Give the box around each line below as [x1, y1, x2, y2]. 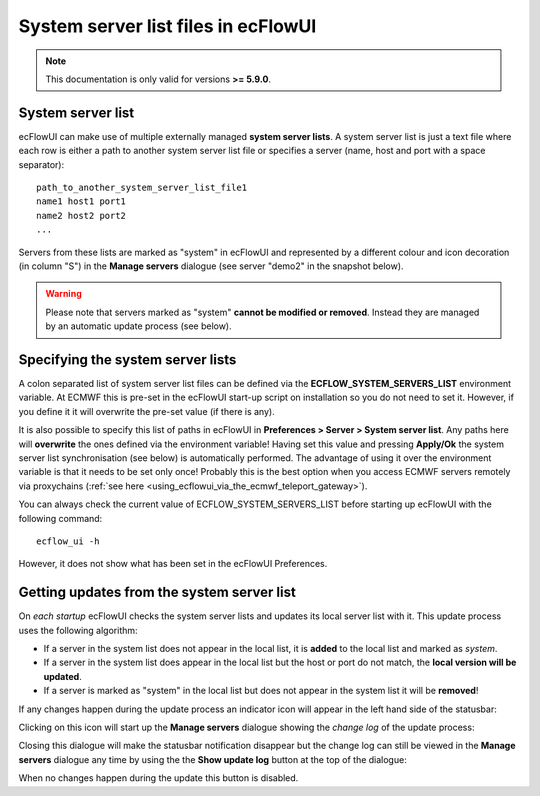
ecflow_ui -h [36, 535, 100, 547]
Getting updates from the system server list [18, 584, 297, 601]
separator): [18, 158, 65, 170]
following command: [18, 512, 103, 524]
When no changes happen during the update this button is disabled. [18, 772, 299, 784]
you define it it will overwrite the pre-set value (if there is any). [18, 405, 275, 417]
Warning [45, 288, 82, 300]
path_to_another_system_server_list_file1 [36, 182, 248, 194]
